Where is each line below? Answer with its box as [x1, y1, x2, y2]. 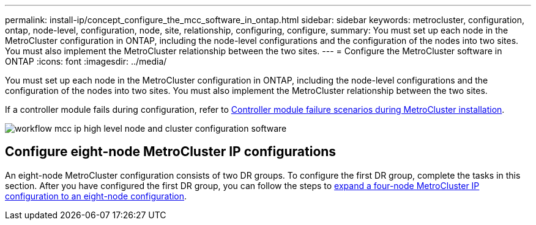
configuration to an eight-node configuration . [5, 190, 187, 201]
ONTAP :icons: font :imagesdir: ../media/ [5, 56, 167, 66]
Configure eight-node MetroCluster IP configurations [5, 144, 337, 160]
